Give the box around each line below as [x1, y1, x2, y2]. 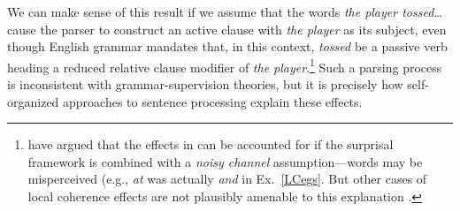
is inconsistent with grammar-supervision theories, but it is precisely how [7, 75, 403, 94]
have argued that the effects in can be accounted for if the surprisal [27, 135, 394, 154]
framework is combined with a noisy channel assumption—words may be [27, 152, 423, 170]
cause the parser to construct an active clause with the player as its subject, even [7, 19, 447, 38]
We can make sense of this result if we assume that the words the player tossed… [7, 3, 442, 20]
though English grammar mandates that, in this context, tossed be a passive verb [7, 37, 448, 56]
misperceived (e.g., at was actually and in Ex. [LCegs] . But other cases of [27, 170, 427, 188]
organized [7, 92, 59, 110]
